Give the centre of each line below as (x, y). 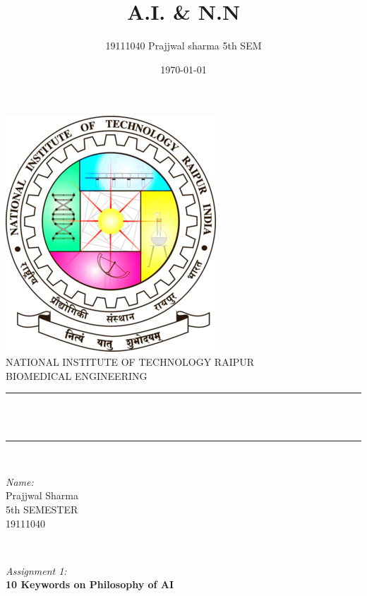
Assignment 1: (36, 570)
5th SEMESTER (42, 509)
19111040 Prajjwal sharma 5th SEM (183, 46)
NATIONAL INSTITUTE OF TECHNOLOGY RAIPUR (130, 361)
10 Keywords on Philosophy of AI (90, 584)
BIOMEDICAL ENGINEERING (77, 375)
